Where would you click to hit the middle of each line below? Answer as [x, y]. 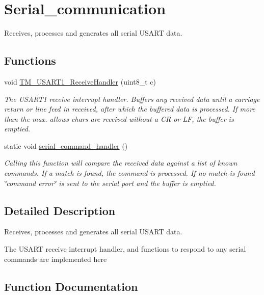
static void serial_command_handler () [66, 145]
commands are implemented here [56, 259]
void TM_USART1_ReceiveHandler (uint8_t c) [80, 81]
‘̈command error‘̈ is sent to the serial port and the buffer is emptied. [110, 183]
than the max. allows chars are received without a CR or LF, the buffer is [119, 118]
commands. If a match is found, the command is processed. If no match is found [129, 173]
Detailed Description [60, 210]
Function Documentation [71, 286]
